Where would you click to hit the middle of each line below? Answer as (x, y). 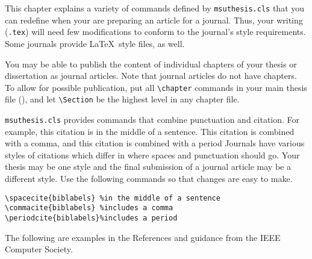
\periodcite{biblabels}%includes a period (91, 218)
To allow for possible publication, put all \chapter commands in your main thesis (156, 87)
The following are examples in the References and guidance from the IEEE (143, 237)
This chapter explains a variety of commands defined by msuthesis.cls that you (155, 8)
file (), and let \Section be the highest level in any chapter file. (122, 99)
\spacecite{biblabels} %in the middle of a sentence (113, 198)
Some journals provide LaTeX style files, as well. (95, 43)
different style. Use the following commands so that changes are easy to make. (149, 179)
